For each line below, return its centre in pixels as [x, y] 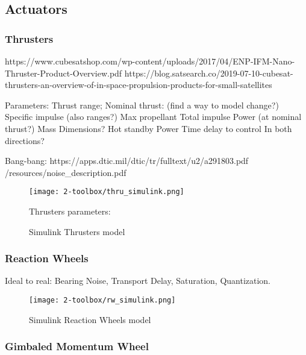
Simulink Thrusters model [77, 231]
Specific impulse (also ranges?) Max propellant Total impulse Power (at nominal [153, 117]
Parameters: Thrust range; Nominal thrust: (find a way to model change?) [142, 105]
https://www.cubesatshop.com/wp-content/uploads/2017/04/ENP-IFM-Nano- [150, 61]
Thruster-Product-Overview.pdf [64, 73]
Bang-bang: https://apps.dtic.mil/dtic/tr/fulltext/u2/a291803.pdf [127, 161]
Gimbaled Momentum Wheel [77, 346]
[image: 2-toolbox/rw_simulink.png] [102, 300]
